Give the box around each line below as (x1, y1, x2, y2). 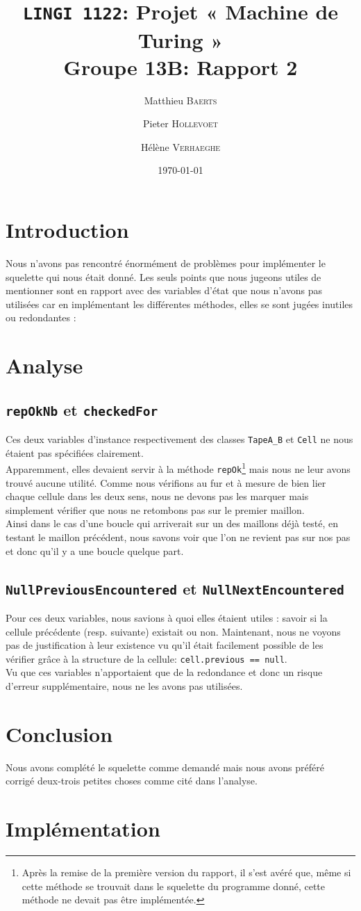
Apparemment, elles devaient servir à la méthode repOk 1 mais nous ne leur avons (6, 460, 351, 476)
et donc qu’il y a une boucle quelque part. (6, 543, 184, 558)
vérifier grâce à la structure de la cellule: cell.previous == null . (6, 651, 287, 666)
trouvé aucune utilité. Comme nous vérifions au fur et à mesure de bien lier (6, 475, 326, 490)
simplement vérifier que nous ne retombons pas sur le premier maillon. (6, 502, 305, 517)
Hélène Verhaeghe (140, 139, 221, 154)
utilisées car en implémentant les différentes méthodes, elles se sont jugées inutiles (6, 296, 353, 311)
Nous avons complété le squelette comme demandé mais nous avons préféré (6, 759, 324, 774)
